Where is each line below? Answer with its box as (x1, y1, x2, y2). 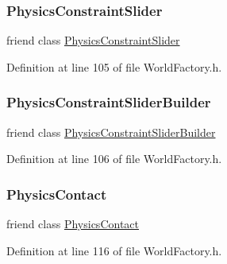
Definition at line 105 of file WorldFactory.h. (6, 58, 222, 75)
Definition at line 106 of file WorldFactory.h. (6, 150, 222, 167)
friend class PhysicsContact (6, 215, 139, 232)
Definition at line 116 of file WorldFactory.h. (6, 242, 222, 258)
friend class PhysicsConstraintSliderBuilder (6, 123, 216, 140)
